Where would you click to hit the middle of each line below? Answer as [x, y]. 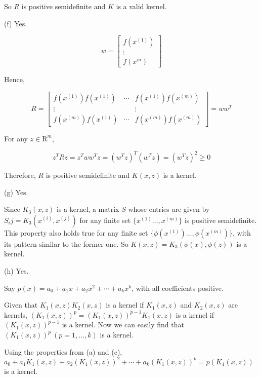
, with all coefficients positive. [178, 288]
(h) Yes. [16, 271]
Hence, [14, 79]
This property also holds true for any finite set [76, 232]
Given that [21, 305]
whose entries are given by [169, 209]
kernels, [16, 314]
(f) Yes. [16, 23]
